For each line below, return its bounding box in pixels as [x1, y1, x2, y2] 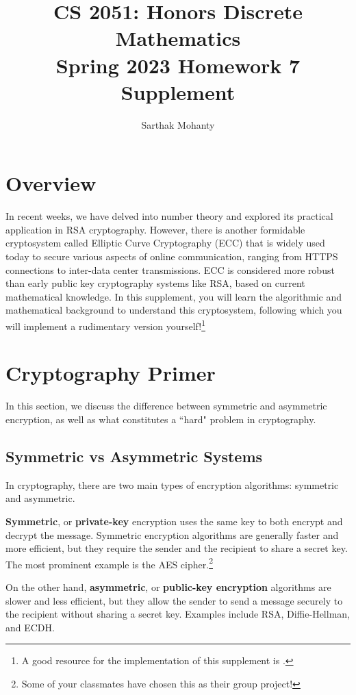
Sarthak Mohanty [141, 117, 215, 131]
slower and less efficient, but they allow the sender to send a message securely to [5, 593, 343, 607]
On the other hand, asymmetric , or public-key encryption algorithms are [5, 579, 331, 594]
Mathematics [115, 24, 241, 52]
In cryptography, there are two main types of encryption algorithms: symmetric [5, 477, 339, 492]
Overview [5, 169, 97, 197]
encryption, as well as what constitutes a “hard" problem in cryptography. [5, 412, 316, 426]
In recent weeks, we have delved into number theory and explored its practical [5, 209, 333, 223]
